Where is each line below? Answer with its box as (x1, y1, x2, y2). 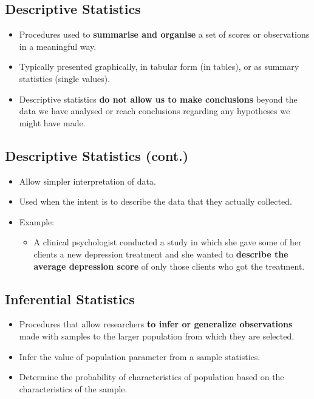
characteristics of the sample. (19, 382, 128, 395)
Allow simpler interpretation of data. (19, 174, 156, 187)
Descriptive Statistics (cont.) (5, 146, 189, 165)
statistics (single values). (19, 72, 111, 84)
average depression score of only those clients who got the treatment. (33, 259, 305, 272)
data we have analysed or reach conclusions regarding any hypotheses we (19, 104, 290, 117)
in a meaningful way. (19, 39, 97, 52)
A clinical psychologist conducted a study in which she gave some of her (33, 236, 302, 248)
